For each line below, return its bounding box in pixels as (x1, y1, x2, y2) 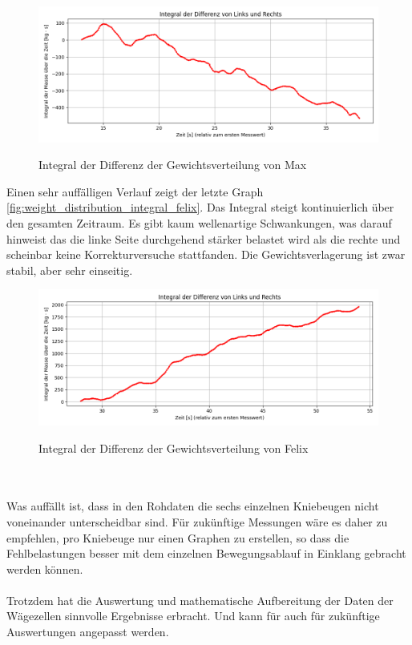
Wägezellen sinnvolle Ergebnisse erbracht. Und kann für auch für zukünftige (6, 607, 380, 624)
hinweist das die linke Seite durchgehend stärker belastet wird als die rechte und (6, 230, 401, 247)
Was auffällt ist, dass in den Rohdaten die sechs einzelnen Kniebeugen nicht (6, 498, 379, 514)
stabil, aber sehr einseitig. (6, 261, 133, 278)
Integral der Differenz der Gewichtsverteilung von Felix (38, 439, 309, 456)
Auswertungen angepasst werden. (6, 623, 169, 640)
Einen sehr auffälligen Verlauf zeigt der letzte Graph (6, 183, 264, 200)
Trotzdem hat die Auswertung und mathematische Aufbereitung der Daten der (6, 591, 394, 608)
